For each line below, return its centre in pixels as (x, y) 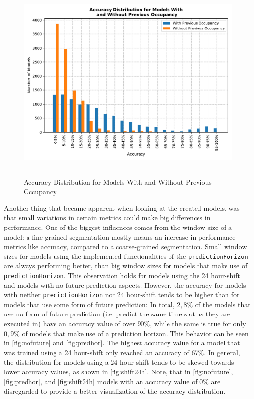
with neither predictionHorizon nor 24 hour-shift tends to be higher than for (122, 295)
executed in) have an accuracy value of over (70, 324)
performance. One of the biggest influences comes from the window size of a (118, 227)
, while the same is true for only (198, 324)
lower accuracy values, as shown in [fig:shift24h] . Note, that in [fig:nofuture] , (119, 371)
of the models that (223, 304)
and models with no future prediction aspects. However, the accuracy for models (125, 285)
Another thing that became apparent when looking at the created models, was (122, 208)
